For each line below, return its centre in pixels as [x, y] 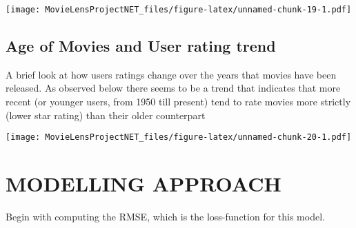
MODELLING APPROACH [144, 184]
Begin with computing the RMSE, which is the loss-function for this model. [165, 217]
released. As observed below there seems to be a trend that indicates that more [173, 88]
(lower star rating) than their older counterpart [106, 115]
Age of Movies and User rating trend [141, 46]
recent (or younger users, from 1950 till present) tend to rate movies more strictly [178, 102]
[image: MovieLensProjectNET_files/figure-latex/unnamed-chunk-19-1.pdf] [179, 10]
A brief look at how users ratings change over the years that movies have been [171, 74]
